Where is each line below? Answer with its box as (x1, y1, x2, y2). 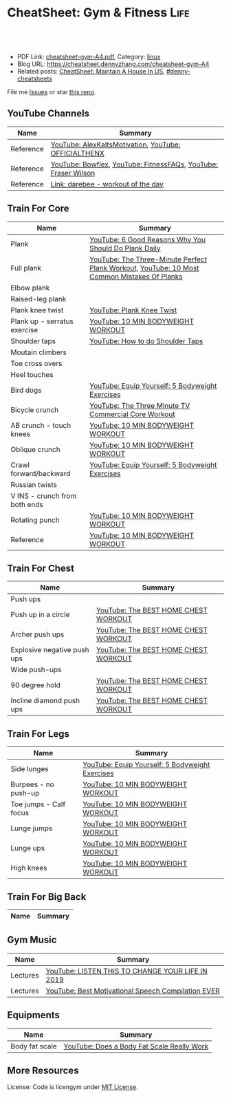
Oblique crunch (10, 444, 60, 454)
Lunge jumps (10, 823, 53, 833)
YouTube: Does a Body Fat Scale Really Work (63, 1041, 209, 1051)
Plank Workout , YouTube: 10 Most (89, 263, 199, 272)
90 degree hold (10, 680, 60, 690)
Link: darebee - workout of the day (50, 179, 164, 189)
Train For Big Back (7, 891, 87, 903)
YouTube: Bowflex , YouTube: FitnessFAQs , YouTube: (50, 160, 219, 169)
